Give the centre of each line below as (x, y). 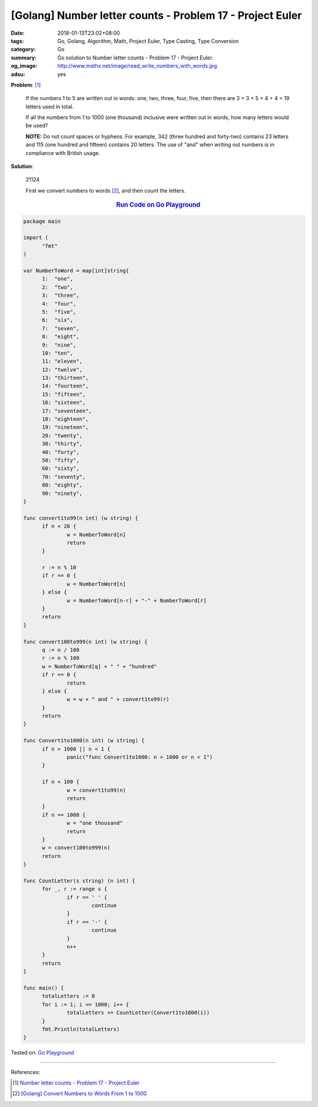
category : (23, 49)
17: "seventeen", (67, 411)
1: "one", (58, 279)
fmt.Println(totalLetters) (81, 1029)
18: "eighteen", (65, 419)
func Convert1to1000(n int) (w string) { (84, 741)
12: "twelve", (62, 369)
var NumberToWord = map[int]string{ (76, 271)
